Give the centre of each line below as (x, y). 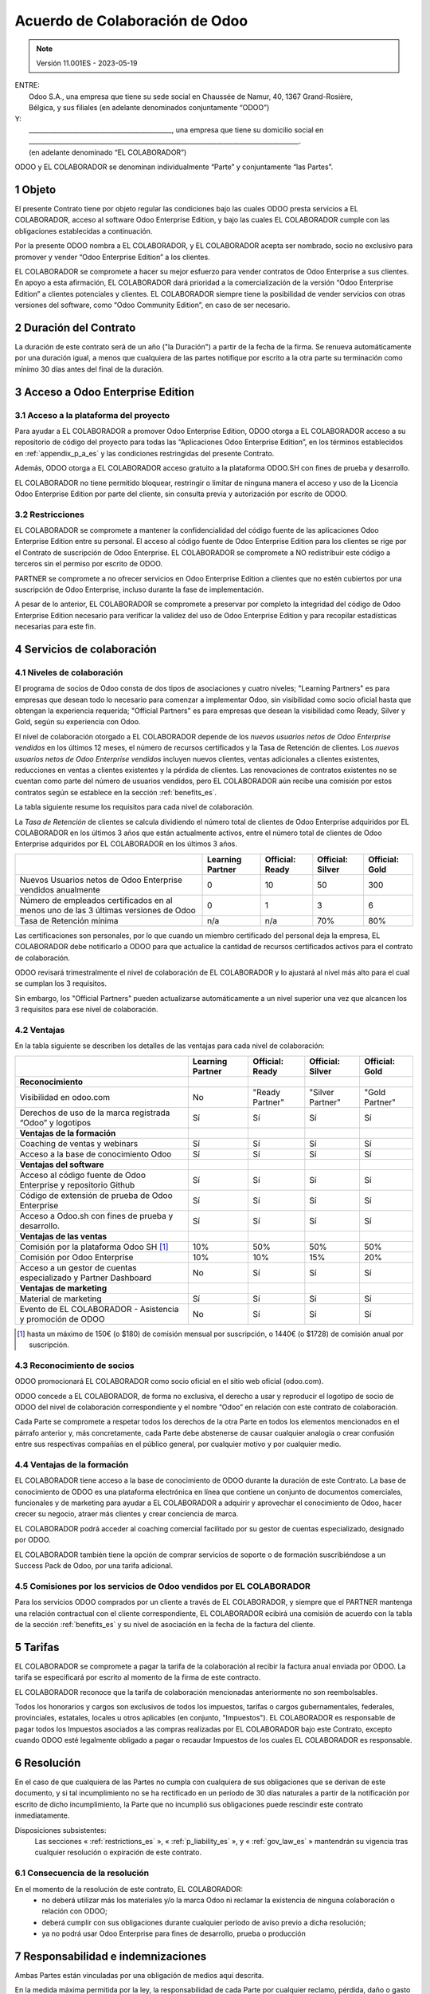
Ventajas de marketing (63, 1288)
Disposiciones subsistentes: (61, 1830)
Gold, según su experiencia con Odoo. (78, 722)
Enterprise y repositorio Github (77, 1184)
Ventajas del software (62, 1164)
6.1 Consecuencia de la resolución (82, 1873)
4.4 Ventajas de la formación (72, 1464)
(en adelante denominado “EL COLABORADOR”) (108, 152)
